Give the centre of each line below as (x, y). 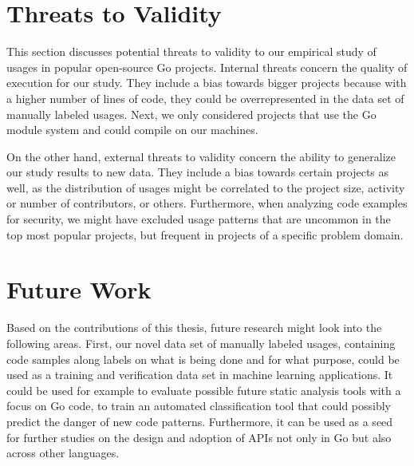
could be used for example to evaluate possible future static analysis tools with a (204, 390)
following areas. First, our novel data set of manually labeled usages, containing (201, 343)
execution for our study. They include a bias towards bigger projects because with (207, 83)
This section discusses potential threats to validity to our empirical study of (191, 51)
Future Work (79, 289)
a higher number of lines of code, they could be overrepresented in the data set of (205, 98)
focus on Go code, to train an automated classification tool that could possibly (199, 406)
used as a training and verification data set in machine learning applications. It (200, 375)
